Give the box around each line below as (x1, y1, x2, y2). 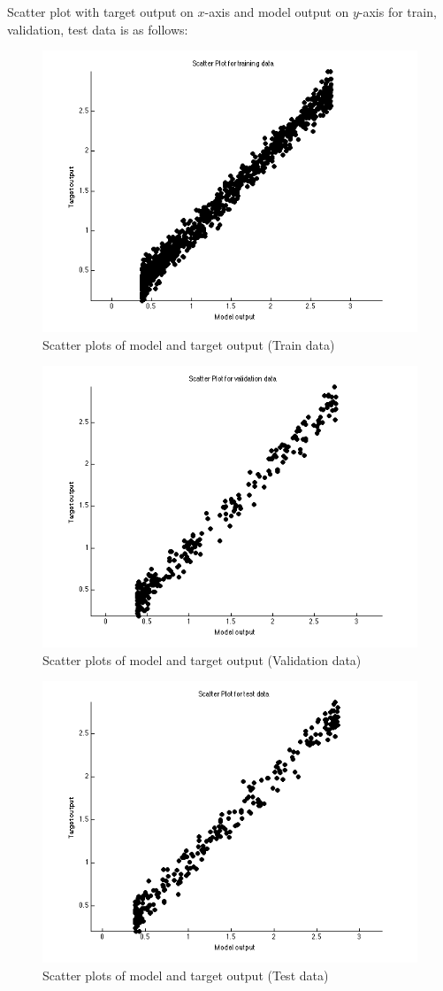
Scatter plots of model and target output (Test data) (42, 965, 329, 984)
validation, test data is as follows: (7, 19, 188, 38)
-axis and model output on (204, 3, 349, 20)
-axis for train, (358, 3, 437, 20)
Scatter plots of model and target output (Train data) (42, 335, 335, 353)
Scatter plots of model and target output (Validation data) (42, 650, 362, 669)
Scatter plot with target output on (7, 3, 194, 20)
